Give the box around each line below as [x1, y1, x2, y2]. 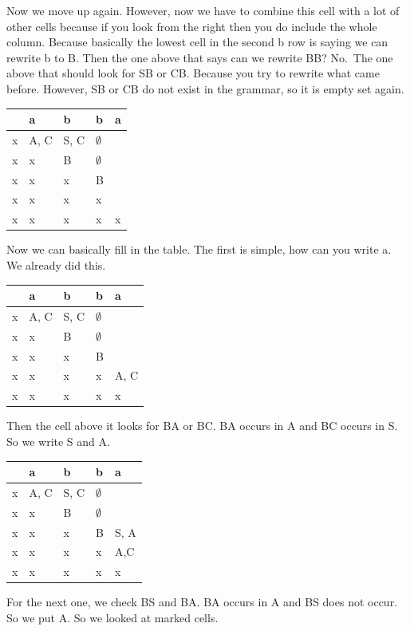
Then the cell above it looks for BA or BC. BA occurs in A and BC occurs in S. [6, 417, 398, 434]
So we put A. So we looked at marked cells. [6, 609, 219, 625]
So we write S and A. [6, 432, 110, 449]
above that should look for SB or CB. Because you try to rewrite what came [6, 65, 380, 81]
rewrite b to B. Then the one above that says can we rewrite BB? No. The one [6, 49, 393, 65]
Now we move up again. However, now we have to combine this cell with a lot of [6, 2, 400, 18]
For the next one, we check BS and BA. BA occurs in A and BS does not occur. [6, 594, 398, 610]
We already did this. [6, 256, 106, 273]
